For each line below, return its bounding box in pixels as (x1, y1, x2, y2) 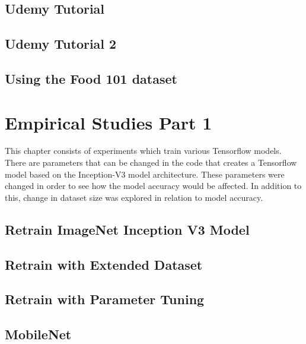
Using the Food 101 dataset (5, 69, 177, 87)
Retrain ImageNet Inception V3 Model (5, 220, 250, 238)
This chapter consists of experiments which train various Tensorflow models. (5, 144, 282, 157)
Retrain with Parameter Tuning (5, 290, 205, 308)
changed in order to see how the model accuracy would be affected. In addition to (5, 179, 302, 192)
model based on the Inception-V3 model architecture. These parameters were (5, 168, 285, 180)
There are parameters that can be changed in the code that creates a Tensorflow (5, 156, 297, 169)
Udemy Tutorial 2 (5, 34, 117, 53)
